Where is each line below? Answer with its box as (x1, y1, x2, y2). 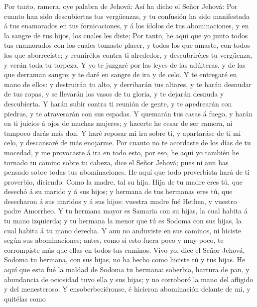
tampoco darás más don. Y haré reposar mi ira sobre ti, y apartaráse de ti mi (4, 127, 241, 138)
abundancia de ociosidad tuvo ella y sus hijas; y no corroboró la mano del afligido (4, 274, 254, 284)
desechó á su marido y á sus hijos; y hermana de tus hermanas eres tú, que (4, 186, 233, 197)
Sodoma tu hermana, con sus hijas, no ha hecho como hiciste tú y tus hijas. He (4, 254, 246, 265)
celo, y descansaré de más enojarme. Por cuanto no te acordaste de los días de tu (4, 137, 251, 148)
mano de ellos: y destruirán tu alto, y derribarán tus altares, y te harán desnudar (4, 79, 252, 89)
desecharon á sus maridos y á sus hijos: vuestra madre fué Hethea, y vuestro (4, 196, 237, 206)
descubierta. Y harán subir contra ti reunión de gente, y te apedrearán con (4, 98, 232, 108)
